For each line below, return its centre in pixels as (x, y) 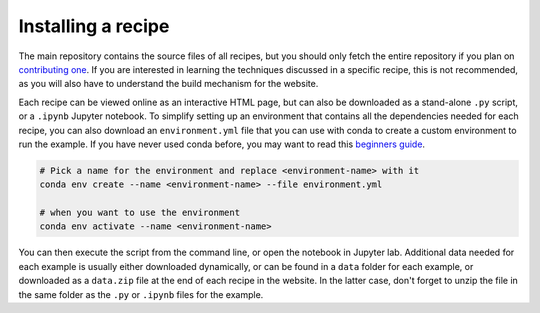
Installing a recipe (94, 26)
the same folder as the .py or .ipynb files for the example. (141, 294)
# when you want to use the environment (139, 213)
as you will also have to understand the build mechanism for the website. (168, 84)
